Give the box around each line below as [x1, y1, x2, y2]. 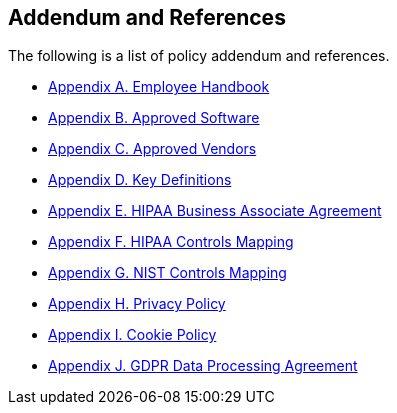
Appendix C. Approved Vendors [48, 140, 257, 158]
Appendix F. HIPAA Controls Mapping [48, 233, 294, 251]
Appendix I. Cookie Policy [48, 326, 217, 344]
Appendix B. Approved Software [48, 109, 260, 127]
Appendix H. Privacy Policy [48, 295, 226, 313]
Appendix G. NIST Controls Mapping [48, 264, 287, 282]
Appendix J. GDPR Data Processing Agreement [48, 357, 358, 375]
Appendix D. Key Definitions [48, 171, 232, 189]
